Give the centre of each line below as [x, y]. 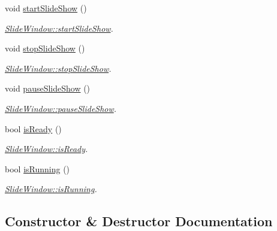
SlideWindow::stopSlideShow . [58, 68]
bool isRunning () [37, 168]
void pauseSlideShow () [48, 88]
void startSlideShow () [46, 8]
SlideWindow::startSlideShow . [59, 28]
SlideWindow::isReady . [46, 149]
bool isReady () [33, 128]
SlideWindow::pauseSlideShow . [61, 108]
